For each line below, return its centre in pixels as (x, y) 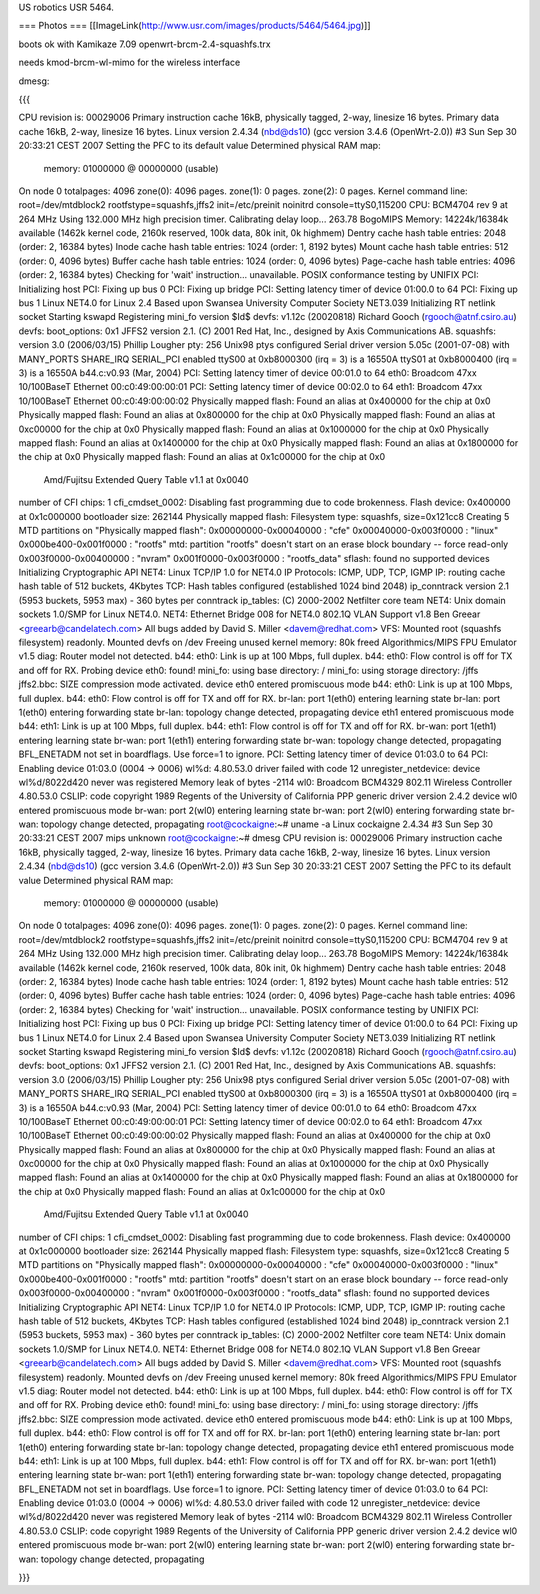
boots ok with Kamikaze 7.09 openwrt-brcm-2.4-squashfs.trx (144, 44)
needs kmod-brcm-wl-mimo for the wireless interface (129, 62)
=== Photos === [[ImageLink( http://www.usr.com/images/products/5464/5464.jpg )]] (194, 26)
